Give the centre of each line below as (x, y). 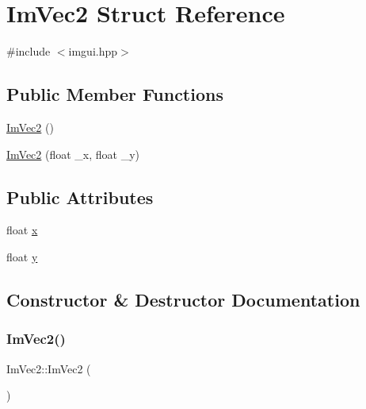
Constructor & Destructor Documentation (183, 299)
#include (29, 51)
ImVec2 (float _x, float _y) (73, 154)
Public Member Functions (115, 94)
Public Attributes (80, 197)
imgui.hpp (93, 51)
